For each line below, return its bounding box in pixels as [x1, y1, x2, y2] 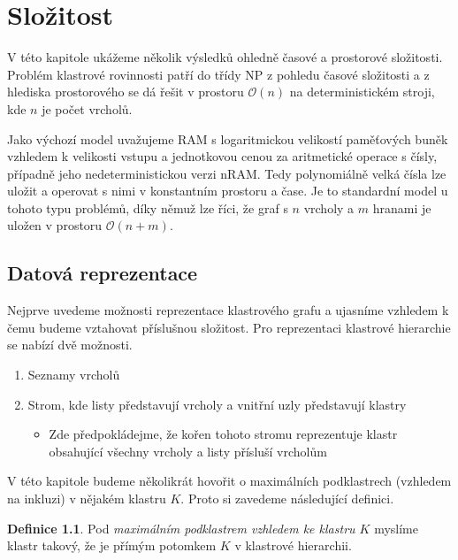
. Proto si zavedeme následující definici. [180, 489, 394, 508]
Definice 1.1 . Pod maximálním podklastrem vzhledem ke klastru [7, 518, 355, 537]
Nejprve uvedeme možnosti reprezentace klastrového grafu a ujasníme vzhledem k [7, 301, 449, 319]
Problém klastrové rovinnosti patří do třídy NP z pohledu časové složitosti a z [7, 65, 430, 83]
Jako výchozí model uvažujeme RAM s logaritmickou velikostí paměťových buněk [7, 129, 448, 148]
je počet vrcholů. [42, 99, 133, 118]
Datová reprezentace [7, 259, 198, 287]
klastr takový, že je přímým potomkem [7, 536, 217, 555]
